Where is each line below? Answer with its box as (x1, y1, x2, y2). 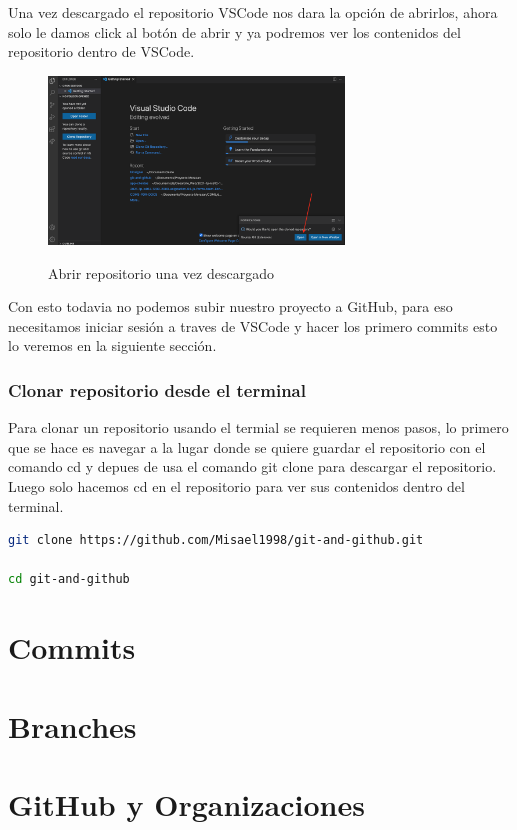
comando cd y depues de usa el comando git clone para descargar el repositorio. (8, 456, 497, 477)
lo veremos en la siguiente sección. (8, 335, 217, 356)
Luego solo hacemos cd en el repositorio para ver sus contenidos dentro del (8, 476, 465, 497)
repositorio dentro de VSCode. (8, 41, 195, 62)
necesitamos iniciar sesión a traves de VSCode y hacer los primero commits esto (8, 315, 498, 336)
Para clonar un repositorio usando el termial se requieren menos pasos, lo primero (8, 417, 509, 438)
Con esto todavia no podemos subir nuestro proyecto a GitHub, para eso (8, 296, 453, 317)
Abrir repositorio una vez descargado (48, 262, 274, 283)
